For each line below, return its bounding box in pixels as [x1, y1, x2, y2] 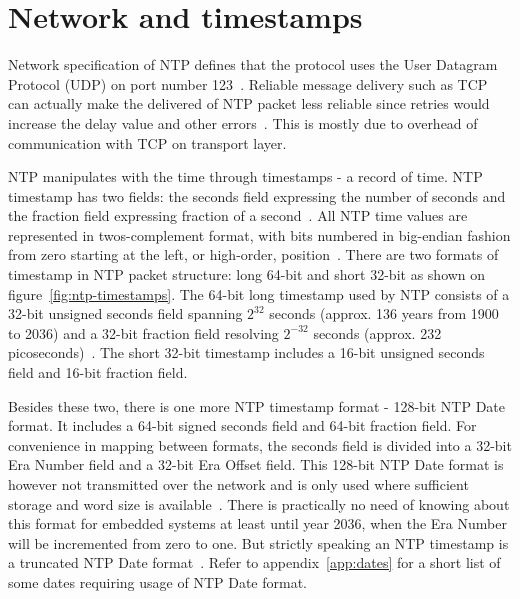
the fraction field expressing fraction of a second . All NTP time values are [8, 205, 468, 226]
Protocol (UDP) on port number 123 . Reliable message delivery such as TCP [8, 73, 488, 94]
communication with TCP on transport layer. [8, 132, 287, 153]
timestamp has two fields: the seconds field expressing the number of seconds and [8, 185, 506, 206]
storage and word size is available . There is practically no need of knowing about [8, 493, 510, 514]
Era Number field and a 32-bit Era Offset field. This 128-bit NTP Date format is [8, 454, 504, 475]
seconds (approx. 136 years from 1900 [269, 303, 499, 324]
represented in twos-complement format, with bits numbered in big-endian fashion [8, 224, 511, 245]
